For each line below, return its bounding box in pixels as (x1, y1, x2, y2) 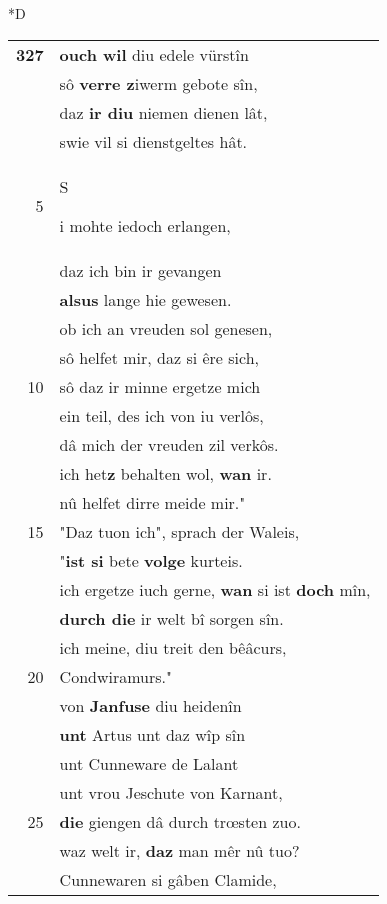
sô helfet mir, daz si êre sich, (59, 345, 260, 369)
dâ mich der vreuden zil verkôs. (59, 432, 279, 456)
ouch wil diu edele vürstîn (59, 42, 249, 66)
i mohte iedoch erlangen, (59, 213, 231, 237)
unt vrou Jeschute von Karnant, (59, 780, 283, 804)
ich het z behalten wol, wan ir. (59, 461, 272, 485)
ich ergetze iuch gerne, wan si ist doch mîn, (59, 577, 371, 601)
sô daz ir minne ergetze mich (59, 374, 261, 398)
